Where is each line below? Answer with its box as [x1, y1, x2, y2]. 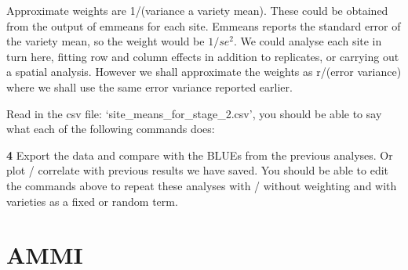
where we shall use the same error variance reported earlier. [6, 78, 293, 95]
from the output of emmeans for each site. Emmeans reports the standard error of [6, 17, 401, 34]
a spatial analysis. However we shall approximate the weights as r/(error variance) [6, 63, 402, 80]
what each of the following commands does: [6, 121, 215, 137]
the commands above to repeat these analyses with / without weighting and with [6, 177, 397, 193]
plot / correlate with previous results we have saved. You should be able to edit [6, 162, 389, 178]
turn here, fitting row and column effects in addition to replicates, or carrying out [6, 48, 399, 64]
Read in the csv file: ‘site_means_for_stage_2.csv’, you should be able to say [6, 105, 382, 121]
